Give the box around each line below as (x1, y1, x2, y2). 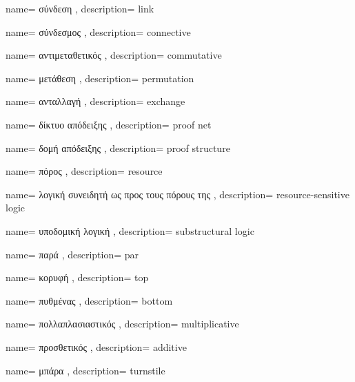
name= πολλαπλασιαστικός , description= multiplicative (6, 316, 239, 331)
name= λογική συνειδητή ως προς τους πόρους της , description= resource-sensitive (6, 187, 349, 201)
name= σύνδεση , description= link (6, 1, 154, 15)
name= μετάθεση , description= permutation (6, 70, 194, 85)
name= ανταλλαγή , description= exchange (6, 94, 185, 108)
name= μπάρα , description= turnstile (6, 363, 165, 377)
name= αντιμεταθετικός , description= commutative (6, 48, 222, 62)
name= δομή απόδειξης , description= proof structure (6, 140, 230, 155)
